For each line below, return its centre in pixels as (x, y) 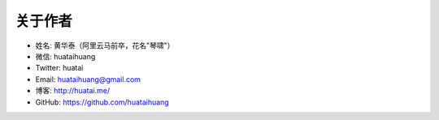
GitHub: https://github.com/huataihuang (102, 102)
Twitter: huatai (59, 68)
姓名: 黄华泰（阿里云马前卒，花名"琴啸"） (105, 45)
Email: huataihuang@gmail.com (88, 79)
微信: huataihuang (65, 56)
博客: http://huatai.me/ (72, 91)
